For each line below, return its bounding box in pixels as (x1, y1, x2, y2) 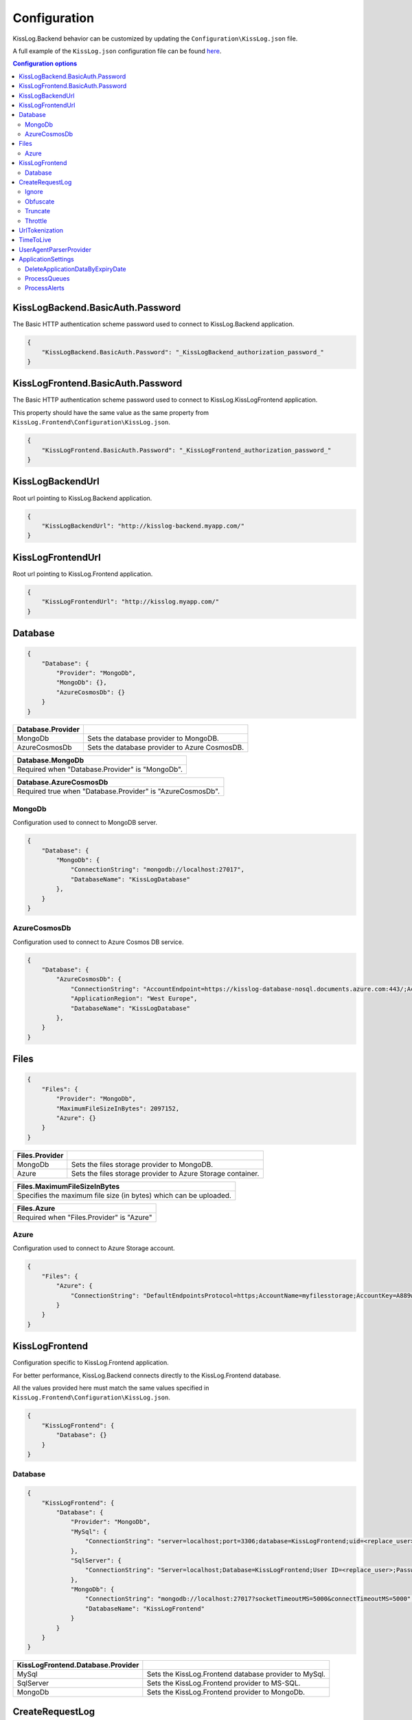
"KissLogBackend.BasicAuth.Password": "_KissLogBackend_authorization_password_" (41, 348, 324, 356)
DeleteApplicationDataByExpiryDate (25, 265, 126, 273)
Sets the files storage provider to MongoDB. (71, 1159, 214, 1169)
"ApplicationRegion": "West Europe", (70, 995, 198, 1002)
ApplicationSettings (19, 255, 75, 264)
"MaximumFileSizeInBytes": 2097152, (56, 1104, 180, 1112)
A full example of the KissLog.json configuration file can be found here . (12, 47, 222, 55)
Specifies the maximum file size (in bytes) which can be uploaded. (16, 1190, 231, 1200)
